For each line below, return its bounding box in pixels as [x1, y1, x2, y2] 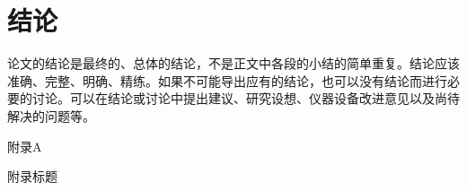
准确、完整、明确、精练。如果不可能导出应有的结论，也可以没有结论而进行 [7, 71, 447, 90]
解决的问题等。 [7, 106, 95, 125]
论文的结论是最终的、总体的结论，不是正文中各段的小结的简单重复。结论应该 [7, 54, 460, 73]
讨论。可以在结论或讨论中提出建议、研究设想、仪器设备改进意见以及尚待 [31, 89, 460, 108]
